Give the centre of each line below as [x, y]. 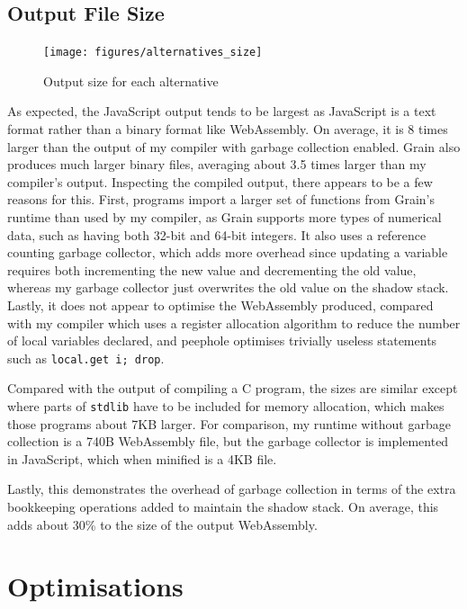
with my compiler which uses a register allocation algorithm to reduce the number [234, 322]
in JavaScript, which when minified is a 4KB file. [142, 458]
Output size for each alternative [131, 81]
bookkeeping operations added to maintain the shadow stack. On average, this [223, 507]
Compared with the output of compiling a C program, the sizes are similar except [233, 388]
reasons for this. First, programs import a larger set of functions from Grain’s [221, 199]
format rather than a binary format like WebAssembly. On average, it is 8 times [228, 129]
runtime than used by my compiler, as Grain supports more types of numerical [225, 217]
